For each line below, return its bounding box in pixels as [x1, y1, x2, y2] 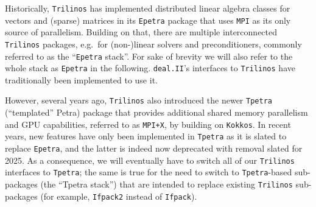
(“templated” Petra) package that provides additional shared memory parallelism [5, 106, 308, 119]
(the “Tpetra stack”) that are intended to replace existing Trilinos [40, 178, 293, 190]
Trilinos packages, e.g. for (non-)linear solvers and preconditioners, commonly [5, 37, 302, 50]
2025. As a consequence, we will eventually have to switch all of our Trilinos [5, 153, 295, 166]
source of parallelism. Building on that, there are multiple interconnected [5, 26, 278, 38]
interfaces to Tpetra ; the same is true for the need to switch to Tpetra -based [5, 166, 292, 178]
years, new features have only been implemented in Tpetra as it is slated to [5, 130, 287, 142]
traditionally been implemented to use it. [5, 73, 158, 86]
